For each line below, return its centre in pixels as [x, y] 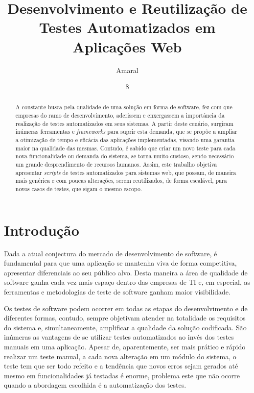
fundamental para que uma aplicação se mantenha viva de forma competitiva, [120, 263]
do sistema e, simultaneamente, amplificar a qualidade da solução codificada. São [125, 327]
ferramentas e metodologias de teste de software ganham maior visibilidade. [117, 292]
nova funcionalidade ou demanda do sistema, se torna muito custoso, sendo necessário [125, 156]
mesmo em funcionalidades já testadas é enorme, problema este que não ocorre [122, 375]
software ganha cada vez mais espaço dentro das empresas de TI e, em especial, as [127, 282]
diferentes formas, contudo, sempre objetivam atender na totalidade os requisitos [125, 318]
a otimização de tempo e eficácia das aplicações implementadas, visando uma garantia [125, 140]
